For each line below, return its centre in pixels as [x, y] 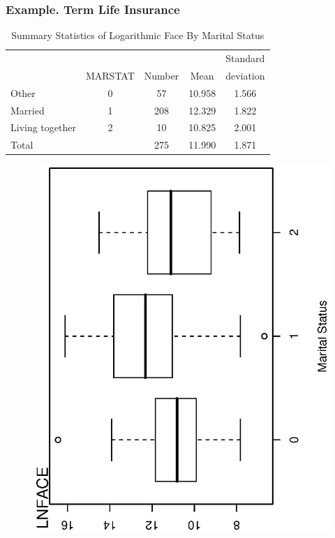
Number [162, 75]
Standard [245, 58]
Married [28, 110]
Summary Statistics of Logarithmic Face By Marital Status [138, 35]
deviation [245, 75]
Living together [43, 127]
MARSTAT [110, 75]
